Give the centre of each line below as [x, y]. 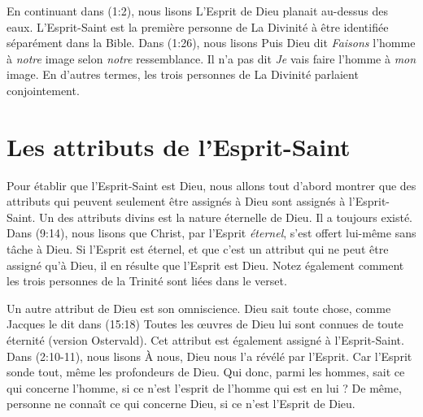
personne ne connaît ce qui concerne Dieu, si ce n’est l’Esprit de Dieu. [181, 404]
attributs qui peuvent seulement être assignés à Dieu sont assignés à [176, 201]
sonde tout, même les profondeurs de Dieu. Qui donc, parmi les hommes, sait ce [206, 372]
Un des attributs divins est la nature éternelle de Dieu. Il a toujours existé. [226, 217]
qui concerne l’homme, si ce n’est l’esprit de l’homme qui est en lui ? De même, [204, 387]
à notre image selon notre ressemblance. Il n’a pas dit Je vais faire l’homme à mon [211, 58]
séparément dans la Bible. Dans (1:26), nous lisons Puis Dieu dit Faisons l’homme [211, 43]
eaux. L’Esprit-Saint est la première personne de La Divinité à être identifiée [198, 26]
